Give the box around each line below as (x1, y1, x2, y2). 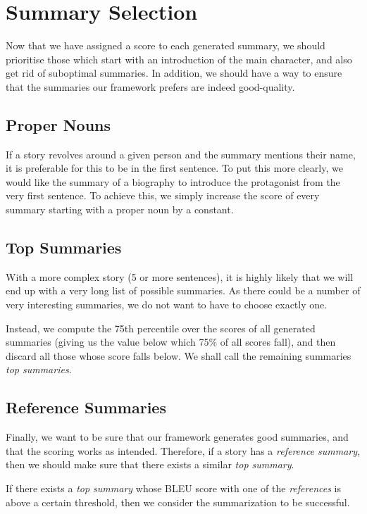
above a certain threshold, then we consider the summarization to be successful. (6, 494, 350, 509)
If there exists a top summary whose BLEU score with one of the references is (6, 481, 341, 496)
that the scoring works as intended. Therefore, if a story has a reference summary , (6, 443, 360, 458)
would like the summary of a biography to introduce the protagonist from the (6, 174, 340, 189)
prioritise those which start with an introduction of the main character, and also (6, 51, 352, 66)
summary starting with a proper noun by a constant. (6, 202, 234, 217)
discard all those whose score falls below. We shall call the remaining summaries (6, 348, 352, 363)
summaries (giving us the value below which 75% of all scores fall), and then (6, 334, 336, 349)
